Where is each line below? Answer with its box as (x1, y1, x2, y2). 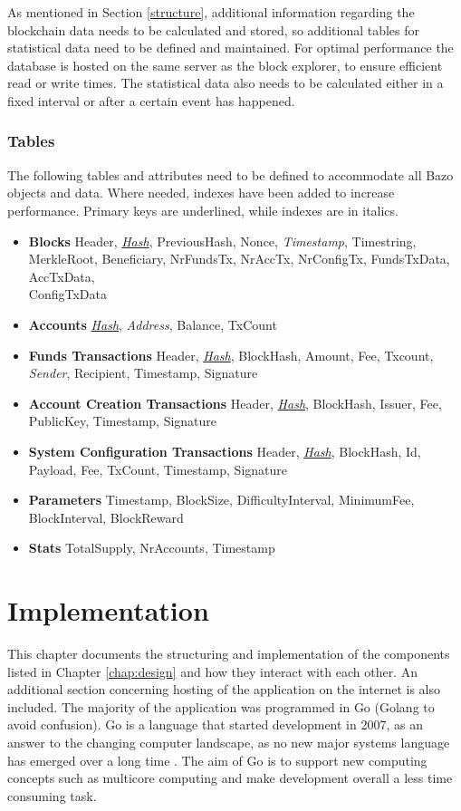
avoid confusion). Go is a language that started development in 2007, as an (7, 715, 423, 734)
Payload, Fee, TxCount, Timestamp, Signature (28, 459, 287, 478)
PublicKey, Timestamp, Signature (28, 411, 217, 430)
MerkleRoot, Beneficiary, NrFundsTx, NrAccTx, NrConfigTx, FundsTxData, (28, 249, 450, 268)
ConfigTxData (28, 285, 107, 304)
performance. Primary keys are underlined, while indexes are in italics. (7, 200, 399, 219)
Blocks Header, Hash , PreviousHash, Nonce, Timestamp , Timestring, (28, 231, 417, 250)
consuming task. (7, 786, 97, 805)
